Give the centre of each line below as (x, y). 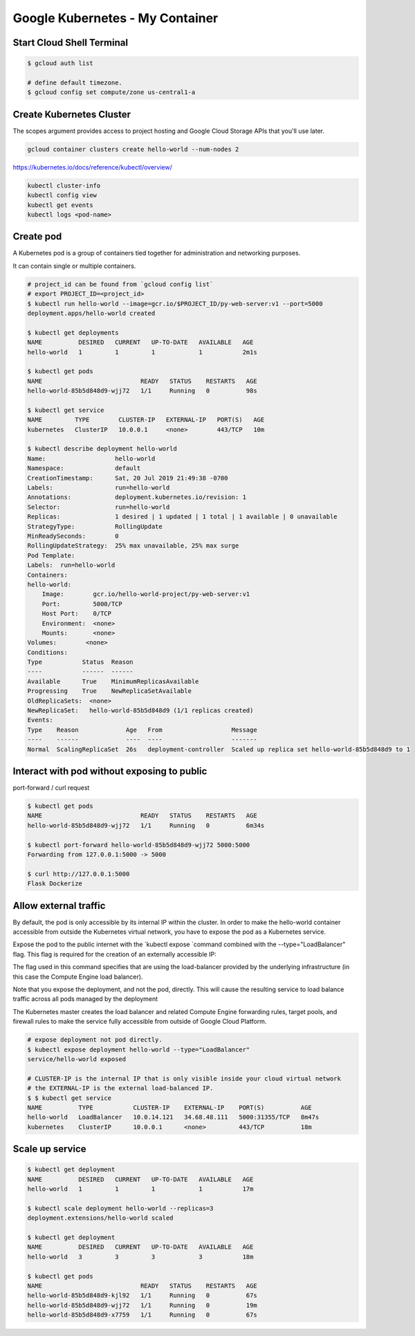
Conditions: (48, 652)
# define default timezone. (75, 82)
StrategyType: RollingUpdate (95, 526)
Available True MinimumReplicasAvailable (113, 681)
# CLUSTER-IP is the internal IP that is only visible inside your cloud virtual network (184, 1078)
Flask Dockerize (55, 884)
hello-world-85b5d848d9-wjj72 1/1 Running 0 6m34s (146, 825)
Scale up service (49, 1149)
